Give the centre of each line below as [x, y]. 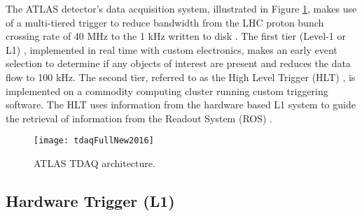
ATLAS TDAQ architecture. [95, 163]
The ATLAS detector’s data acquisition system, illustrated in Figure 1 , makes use [181, 8]
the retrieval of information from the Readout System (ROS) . [139, 118]
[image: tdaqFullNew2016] [94, 141]
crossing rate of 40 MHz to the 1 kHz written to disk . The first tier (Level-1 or [176, 36]
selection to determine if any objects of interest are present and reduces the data [178, 63]
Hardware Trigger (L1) [90, 200]
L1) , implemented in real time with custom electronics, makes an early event [172, 49]
